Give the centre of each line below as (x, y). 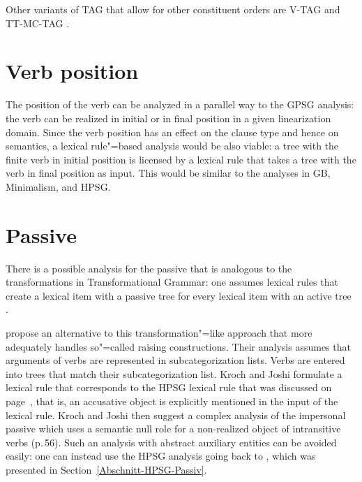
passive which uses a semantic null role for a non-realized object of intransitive (173, 429)
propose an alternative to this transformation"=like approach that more (159, 332)
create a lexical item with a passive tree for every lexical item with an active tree (179, 295)
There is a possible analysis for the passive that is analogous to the (149, 268)
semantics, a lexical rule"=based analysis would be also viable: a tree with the (172, 146)
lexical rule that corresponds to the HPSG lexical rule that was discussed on (169, 387)
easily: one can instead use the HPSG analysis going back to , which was (161, 456)
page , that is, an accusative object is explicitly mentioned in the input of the (172, 401)
